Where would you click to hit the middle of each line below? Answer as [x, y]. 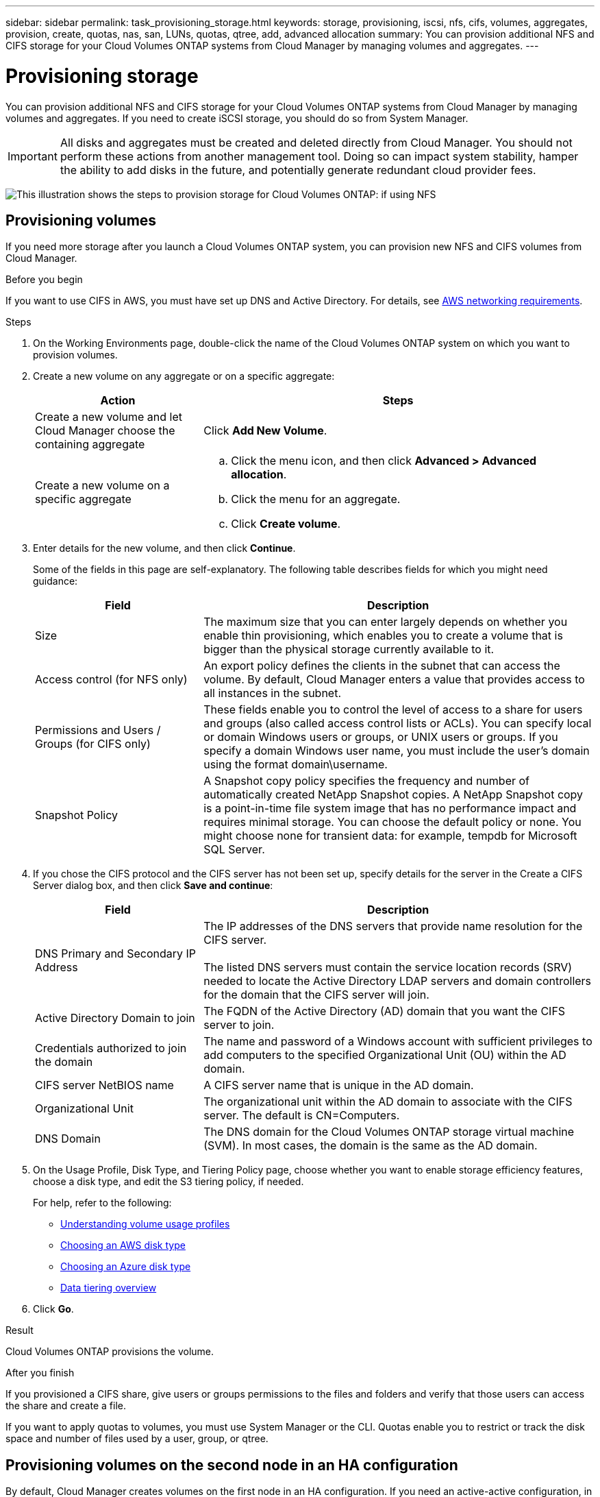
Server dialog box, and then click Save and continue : [153, 886]
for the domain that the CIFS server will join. [316, 995]
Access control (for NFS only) [111, 680]
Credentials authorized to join [111, 1048]
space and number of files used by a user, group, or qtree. [137, 1439]
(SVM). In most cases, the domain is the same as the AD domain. [371, 1146]
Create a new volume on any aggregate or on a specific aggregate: [184, 376]
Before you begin [44, 280]
